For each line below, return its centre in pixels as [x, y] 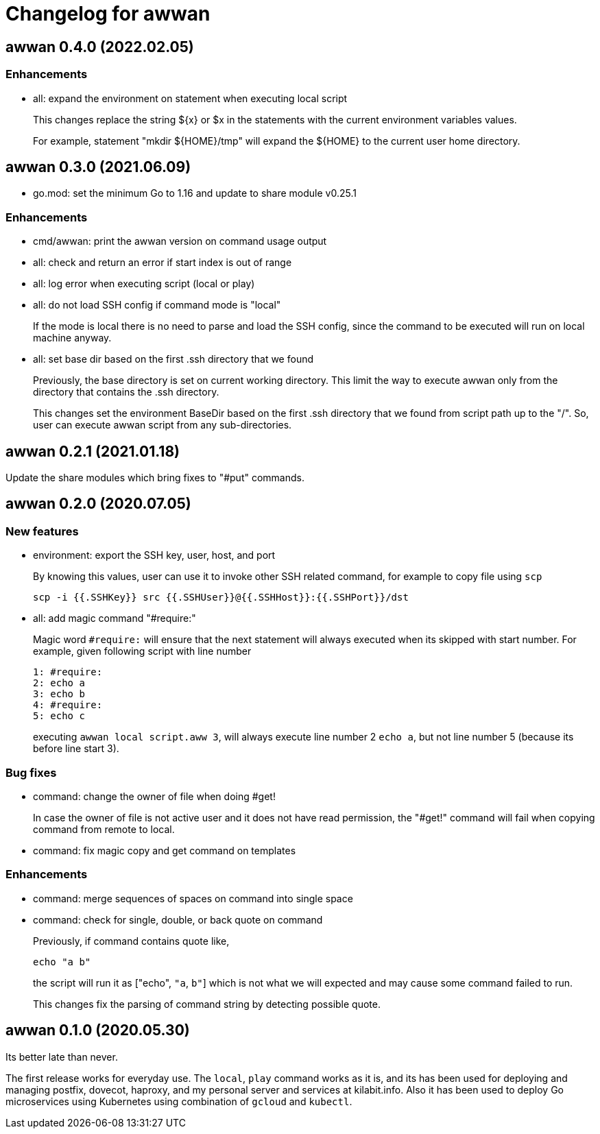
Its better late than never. [62, 1057]
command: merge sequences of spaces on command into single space [193, 898]
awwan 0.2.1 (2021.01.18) [93, 451]
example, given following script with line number [142, 651]
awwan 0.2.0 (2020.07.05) [98, 504]
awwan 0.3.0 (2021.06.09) [98, 167]
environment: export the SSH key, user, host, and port [154, 555]
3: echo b [59, 694]
